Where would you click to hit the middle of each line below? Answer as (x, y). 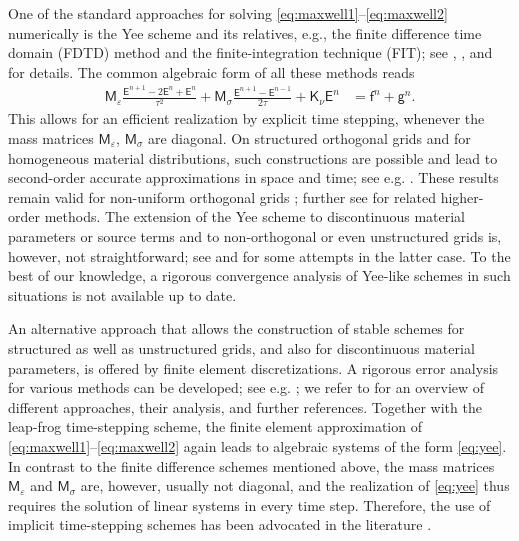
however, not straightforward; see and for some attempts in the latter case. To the (259, 255)
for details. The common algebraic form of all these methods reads (211, 71)
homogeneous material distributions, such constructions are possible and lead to (253, 157)
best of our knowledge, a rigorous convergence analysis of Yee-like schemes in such (259, 275)
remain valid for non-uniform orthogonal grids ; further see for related (222, 196)
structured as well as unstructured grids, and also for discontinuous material (241, 347)
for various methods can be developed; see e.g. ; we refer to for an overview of (246, 387)
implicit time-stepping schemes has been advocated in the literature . (220, 524)
